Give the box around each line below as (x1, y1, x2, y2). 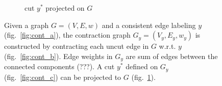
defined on (126, 61, 158, 72)
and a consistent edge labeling (102, 19, 196, 30)
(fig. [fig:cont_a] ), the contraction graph (4, 30, 131, 40)
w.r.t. (159, 41, 176, 51)
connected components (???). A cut (4, 61, 115, 72)
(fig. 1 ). (131, 71, 156, 82)
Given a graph (4, 19, 49, 30)
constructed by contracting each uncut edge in (4, 41, 149, 51)
